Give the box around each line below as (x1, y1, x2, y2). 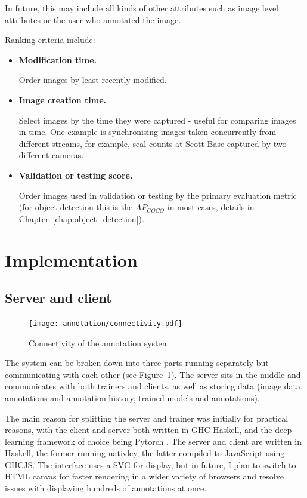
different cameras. (18, 149, 84, 161)
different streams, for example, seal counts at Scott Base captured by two (18, 137, 287, 149)
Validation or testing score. (18, 168, 133, 181)
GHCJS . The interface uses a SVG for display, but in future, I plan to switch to (5, 458, 296, 471)
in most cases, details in (167, 201, 255, 213)
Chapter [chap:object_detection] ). (18, 212, 144, 225)
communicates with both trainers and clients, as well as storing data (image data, (5, 380, 303, 392)
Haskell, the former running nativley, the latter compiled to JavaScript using (5, 447, 285, 459)
